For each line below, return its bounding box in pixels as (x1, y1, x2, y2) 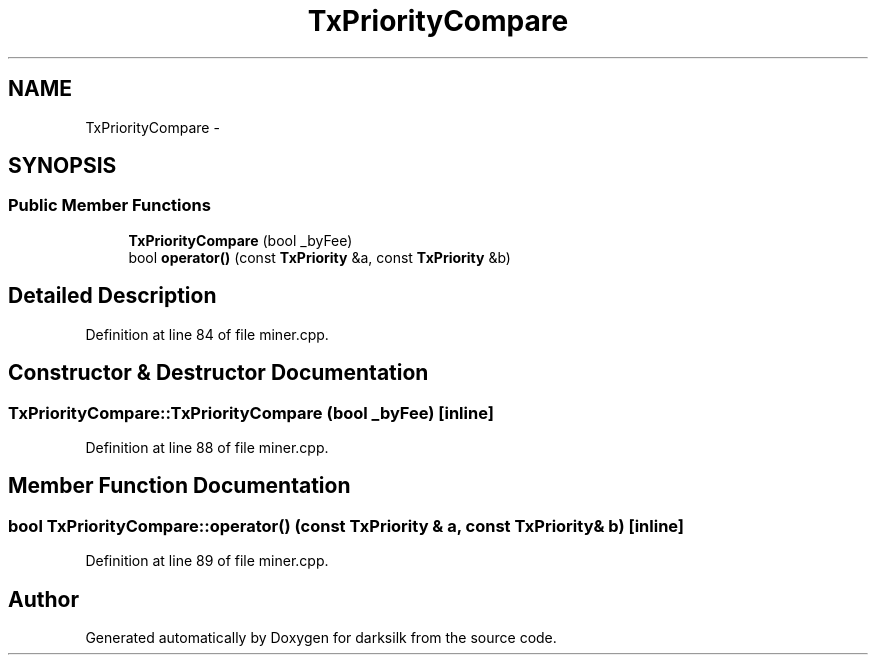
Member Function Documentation (8, 473, 351, 499)
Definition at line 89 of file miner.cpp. (85, 552, 329, 570)
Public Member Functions (8, 195, 211, 216)
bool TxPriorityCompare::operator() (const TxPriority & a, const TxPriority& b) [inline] (8, 515, 685, 536)
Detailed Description (8, 283, 217, 309)
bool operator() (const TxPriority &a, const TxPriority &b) (128, 248, 511, 266)
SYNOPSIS (8, 153, 117, 179)
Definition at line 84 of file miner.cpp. (85, 325, 329, 343)
